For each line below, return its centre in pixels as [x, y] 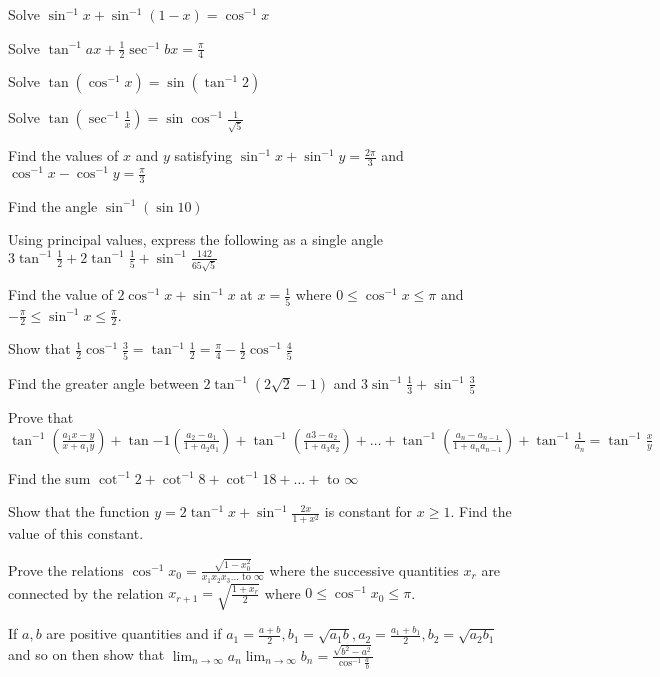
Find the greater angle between [103, 382]
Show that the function [79, 511]
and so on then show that [86, 654]
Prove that [41, 417]
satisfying [203, 155]
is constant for [368, 511]
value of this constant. [76, 533]
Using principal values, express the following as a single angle [196, 239]
